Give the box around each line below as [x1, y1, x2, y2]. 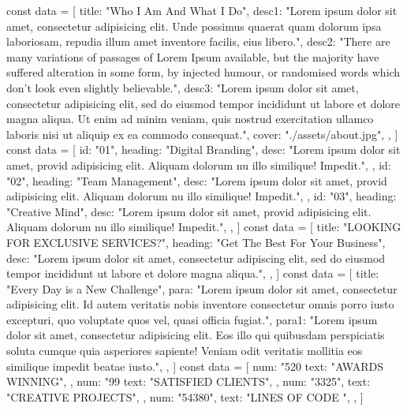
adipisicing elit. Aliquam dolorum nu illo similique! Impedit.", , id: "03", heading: [6, 188, 397, 204]
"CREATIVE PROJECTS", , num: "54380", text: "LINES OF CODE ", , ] [6, 388, 364, 405]
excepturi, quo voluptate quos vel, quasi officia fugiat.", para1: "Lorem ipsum [6, 311, 378, 327]
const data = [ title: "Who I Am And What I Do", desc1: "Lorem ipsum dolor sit [6, 2, 398, 18]
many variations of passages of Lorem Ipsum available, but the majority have [6, 48, 379, 65]
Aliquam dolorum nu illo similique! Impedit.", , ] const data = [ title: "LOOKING [6, 219, 401, 235]
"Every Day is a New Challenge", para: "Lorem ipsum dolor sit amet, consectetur [6, 280, 398, 297]
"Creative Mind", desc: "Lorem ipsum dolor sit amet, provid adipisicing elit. [6, 203, 372, 219]
